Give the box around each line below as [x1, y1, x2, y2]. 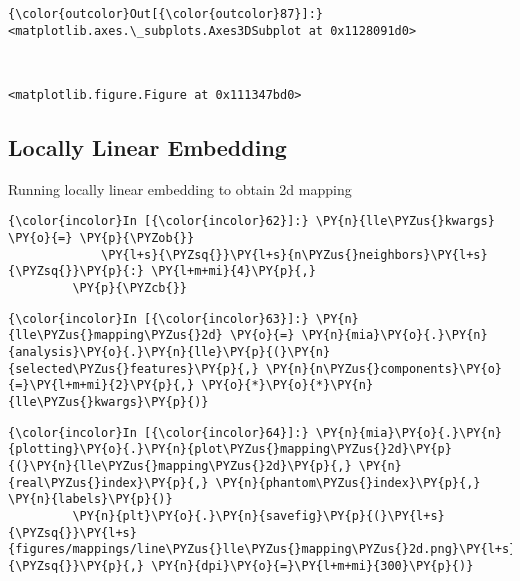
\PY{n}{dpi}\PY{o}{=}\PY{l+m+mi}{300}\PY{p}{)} [151, 558, 474, 573]
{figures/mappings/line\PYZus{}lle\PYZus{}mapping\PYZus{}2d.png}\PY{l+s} [8, 542, 517, 557]
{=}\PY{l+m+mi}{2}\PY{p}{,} [8, 378, 195, 393]
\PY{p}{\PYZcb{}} [72, 280, 187, 295]
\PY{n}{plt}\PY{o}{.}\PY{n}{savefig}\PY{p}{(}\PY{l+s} [72, 508, 445, 523]
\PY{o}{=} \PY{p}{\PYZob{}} [8, 231, 195, 246]
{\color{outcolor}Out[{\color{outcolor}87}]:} [8, 7, 323, 21]
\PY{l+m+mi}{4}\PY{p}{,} [151, 264, 316, 279]
